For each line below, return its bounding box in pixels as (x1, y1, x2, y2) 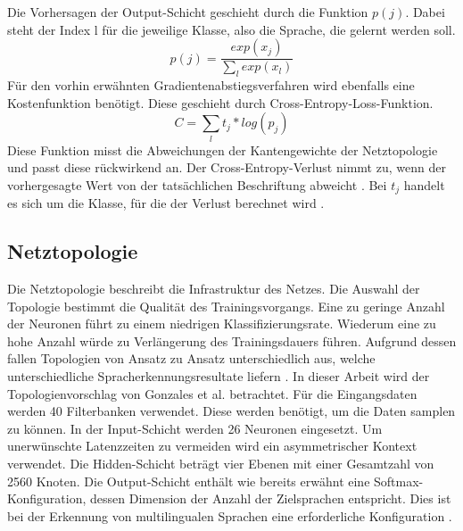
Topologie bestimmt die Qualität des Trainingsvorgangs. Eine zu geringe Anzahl (7, 296, 445, 315)
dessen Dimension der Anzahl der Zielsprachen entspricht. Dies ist (90, 489, 451, 508)
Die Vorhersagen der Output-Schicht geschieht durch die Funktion (7, 3, 368, 21)
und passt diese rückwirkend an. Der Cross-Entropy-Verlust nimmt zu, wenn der (7, 158, 446, 177)
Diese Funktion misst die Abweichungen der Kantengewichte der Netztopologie (7, 140, 438, 159)
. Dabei (405, 3, 445, 21)
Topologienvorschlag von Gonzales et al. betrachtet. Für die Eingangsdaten (7, 384, 418, 402)
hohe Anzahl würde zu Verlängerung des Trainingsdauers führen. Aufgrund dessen (7, 331, 457, 350)
